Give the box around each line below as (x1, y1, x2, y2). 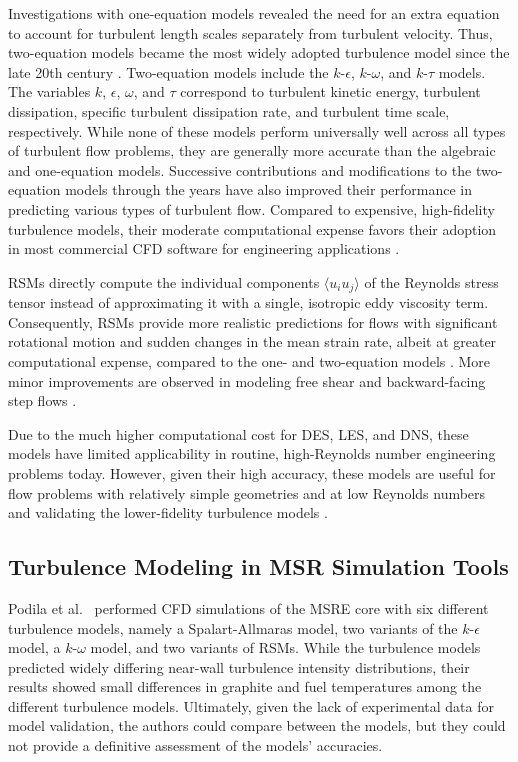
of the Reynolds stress (364, 271, 499, 292)
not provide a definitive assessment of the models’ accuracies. (8, 735, 383, 756)
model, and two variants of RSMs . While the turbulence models (90, 637, 481, 658)
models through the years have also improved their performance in (65, 179, 473, 200)
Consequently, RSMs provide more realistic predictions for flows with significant (8, 311, 498, 332)
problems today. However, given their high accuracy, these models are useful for (8, 462, 496, 483)
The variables (8, 81, 91, 102)
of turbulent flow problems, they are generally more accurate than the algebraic (8, 140, 496, 161)
